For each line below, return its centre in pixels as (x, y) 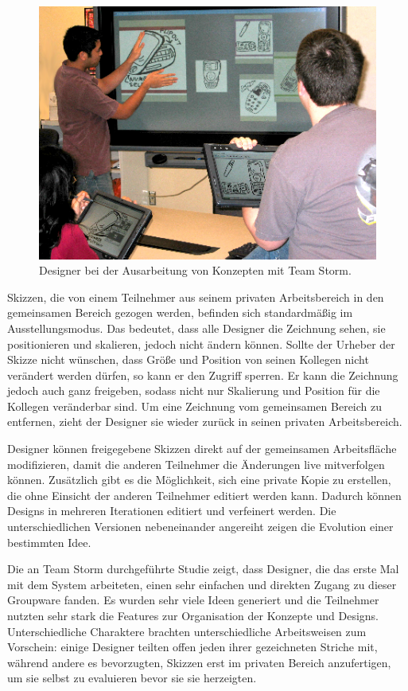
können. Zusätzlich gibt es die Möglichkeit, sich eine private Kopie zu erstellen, (199, 480)
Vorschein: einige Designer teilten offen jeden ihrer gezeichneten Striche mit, (192, 647)
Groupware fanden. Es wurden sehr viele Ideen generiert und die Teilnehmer (193, 600)
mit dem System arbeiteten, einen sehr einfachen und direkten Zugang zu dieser (202, 584)
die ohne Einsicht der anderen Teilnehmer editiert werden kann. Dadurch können (204, 495)
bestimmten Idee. (49, 542)
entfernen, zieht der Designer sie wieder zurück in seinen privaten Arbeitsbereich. (205, 422)
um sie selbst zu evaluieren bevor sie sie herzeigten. (132, 678)
